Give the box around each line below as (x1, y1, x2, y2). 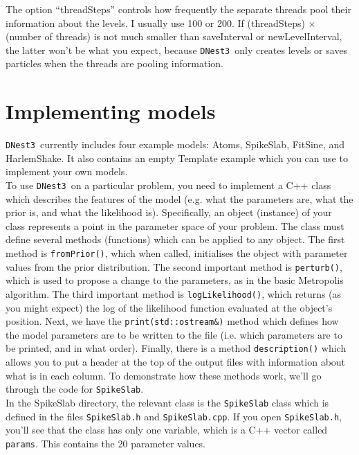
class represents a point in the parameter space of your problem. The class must (6, 218, 344, 233)
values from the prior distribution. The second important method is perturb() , (6, 259, 342, 274)
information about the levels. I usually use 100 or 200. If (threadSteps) (6, 15, 305, 30)
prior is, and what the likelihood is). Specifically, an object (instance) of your (6, 205, 332, 220)
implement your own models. (6, 164, 128, 179)
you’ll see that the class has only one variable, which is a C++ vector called (6, 422, 328, 437)
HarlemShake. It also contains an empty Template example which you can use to (6, 150, 348, 165)
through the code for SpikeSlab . (6, 382, 144, 396)
